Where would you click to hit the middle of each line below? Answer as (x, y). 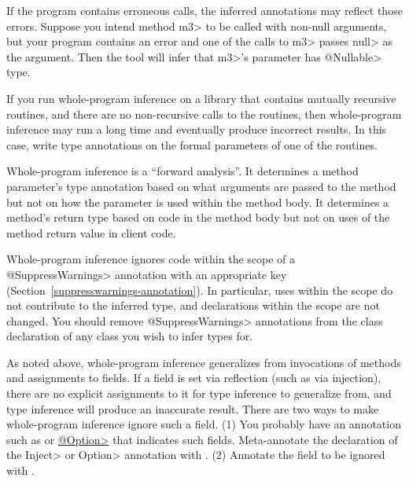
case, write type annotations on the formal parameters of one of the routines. (192, 144)
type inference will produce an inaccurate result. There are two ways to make (193, 408)
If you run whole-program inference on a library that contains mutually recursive (201, 98)
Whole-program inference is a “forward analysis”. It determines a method (182, 171)
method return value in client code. (91, 232)
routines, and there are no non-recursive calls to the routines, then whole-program (204, 114)
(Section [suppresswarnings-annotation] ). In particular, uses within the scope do (200, 290)
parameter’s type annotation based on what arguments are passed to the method (201, 186)
